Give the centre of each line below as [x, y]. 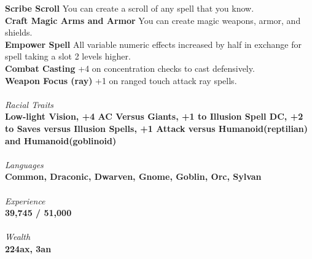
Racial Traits [29, 104]
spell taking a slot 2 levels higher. [68, 56]
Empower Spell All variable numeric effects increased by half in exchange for [153, 44]
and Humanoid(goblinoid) [61, 140]
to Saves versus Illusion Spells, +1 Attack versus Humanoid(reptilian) [156, 128]
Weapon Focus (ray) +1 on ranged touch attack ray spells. [121, 80]
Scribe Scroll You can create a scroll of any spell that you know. [130, 8]
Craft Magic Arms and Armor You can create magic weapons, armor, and [153, 20]
